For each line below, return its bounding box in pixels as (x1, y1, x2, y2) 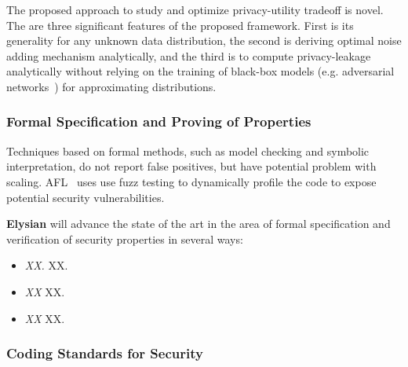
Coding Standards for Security (6, 343, 203, 363)
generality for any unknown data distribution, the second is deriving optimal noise (6, 32, 402, 49)
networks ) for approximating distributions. (6, 78, 217, 94)
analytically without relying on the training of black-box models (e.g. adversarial (6, 63, 395, 79)
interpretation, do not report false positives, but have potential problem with (6, 158, 377, 174)
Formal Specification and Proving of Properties (6, 112, 311, 131)
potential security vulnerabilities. (6, 189, 165, 205)
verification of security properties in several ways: (6, 230, 243, 247)
